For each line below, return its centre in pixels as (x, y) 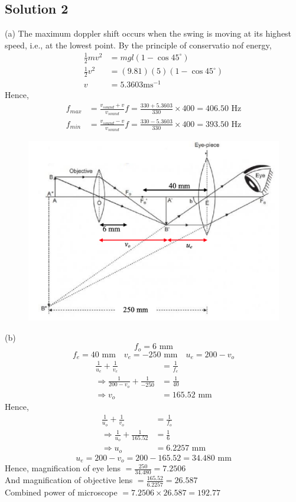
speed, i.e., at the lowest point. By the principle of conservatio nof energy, (138, 45)
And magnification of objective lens (69, 480)
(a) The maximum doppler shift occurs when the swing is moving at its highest (148, 33)
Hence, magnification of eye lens (63, 468)
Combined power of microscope (61, 492)
